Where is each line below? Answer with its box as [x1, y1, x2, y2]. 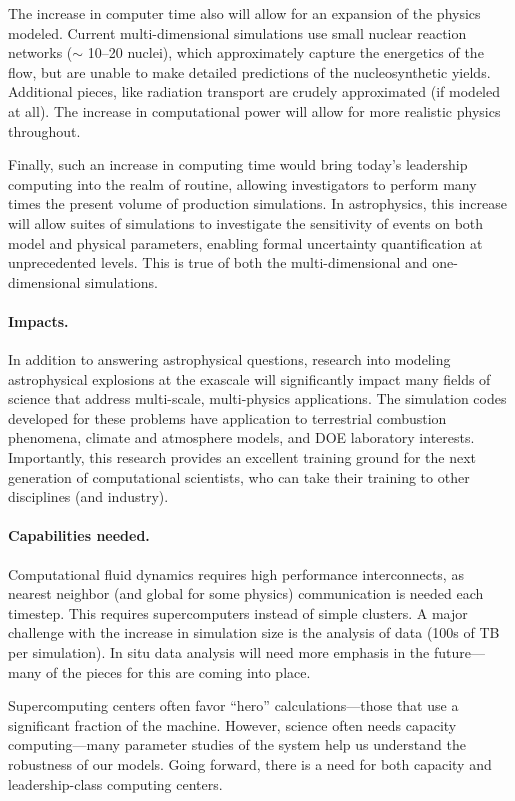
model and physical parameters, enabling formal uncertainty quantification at [8, 232, 483, 253]
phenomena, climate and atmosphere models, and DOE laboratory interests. [8, 427, 475, 448]
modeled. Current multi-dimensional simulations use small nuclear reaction [8, 22, 467, 43]
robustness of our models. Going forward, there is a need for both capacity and [8, 754, 492, 774]
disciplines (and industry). [8, 486, 169, 507]
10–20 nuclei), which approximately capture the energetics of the [87, 42, 484, 63]
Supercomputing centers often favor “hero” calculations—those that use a [8, 695, 459, 716]
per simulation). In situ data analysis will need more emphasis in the [8, 642, 430, 663]
